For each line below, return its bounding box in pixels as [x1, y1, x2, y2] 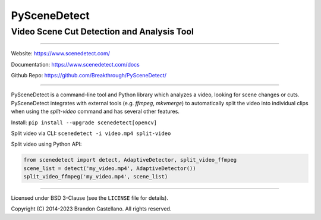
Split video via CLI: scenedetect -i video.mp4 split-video [11, 130, 171, 137]
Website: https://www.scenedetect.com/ [11, 50, 110, 57]
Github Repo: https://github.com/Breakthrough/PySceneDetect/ [11, 71, 166, 78]
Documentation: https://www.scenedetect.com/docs [11, 61, 140, 68]
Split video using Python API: [11, 140, 82, 148]
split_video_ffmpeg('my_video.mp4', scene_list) [23, 173, 168, 180]
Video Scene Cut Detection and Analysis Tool [11, 26, 194, 37]
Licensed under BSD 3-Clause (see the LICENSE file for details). [11, 194, 169, 202]
